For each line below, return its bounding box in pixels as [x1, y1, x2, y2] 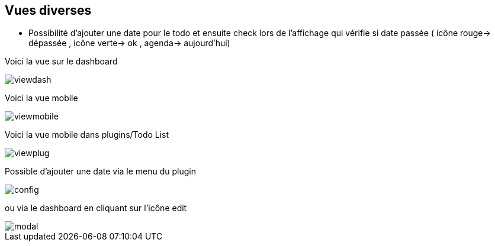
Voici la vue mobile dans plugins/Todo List [5, 130, 169, 140]
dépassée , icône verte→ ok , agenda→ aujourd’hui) [28, 38, 230, 48]
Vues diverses [5, 3, 92, 18]
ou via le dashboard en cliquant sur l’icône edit [5, 203, 187, 213]
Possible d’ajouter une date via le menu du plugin [5, 166, 197, 177]
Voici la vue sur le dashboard [5, 56, 118, 67]
